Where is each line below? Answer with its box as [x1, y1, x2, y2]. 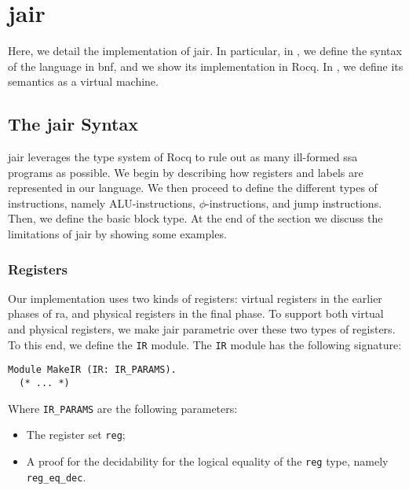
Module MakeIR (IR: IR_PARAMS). [8, 364, 177, 376]
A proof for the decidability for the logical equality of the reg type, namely [26, 452, 389, 469]
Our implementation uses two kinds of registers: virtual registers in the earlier [8, 289, 382, 306]
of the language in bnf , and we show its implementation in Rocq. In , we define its [8, 57, 404, 74]
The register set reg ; [26, 426, 126, 443]
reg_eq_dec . [26, 468, 86, 484]
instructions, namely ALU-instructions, [8, 194, 195, 211]
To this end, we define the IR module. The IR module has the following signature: [8, 336, 402, 352]
